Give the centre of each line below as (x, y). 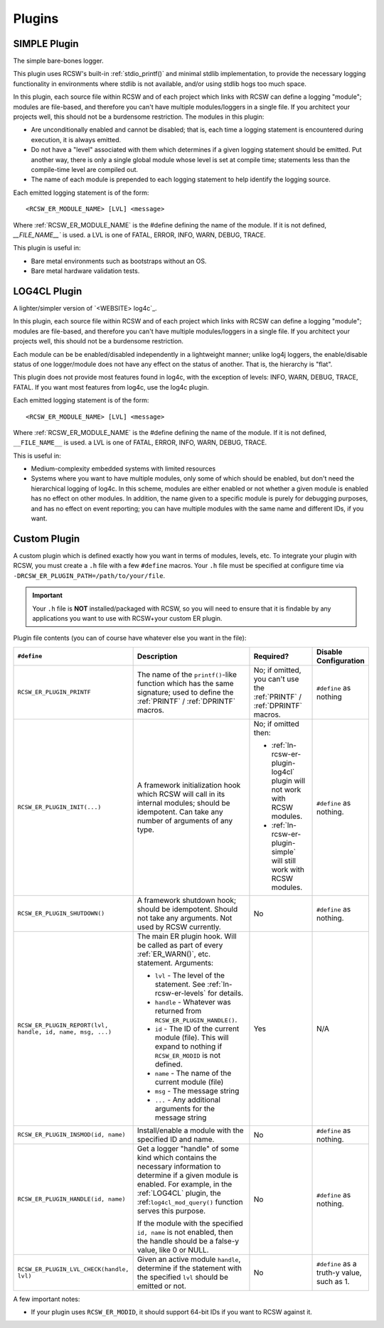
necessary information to (179, 1166)
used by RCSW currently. (179, 926)
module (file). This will (192, 1037)
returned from (178, 1011)
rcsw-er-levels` (180, 993)
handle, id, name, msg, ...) (65, 1032)
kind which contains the (177, 1157)
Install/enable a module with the (191, 1130)
